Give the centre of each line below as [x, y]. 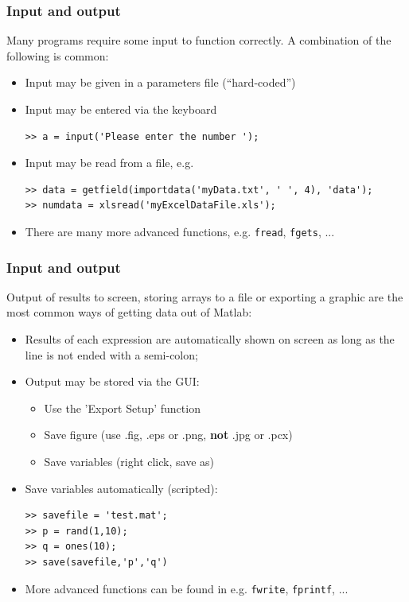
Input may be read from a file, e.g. [109, 163]
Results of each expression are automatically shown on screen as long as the [210, 339]
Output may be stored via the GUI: [112, 381]
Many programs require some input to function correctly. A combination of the [199, 40]
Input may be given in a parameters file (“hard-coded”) [160, 82]
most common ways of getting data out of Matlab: [129, 312]
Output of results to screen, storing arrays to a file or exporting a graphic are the [205, 296]
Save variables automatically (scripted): [121, 488]
